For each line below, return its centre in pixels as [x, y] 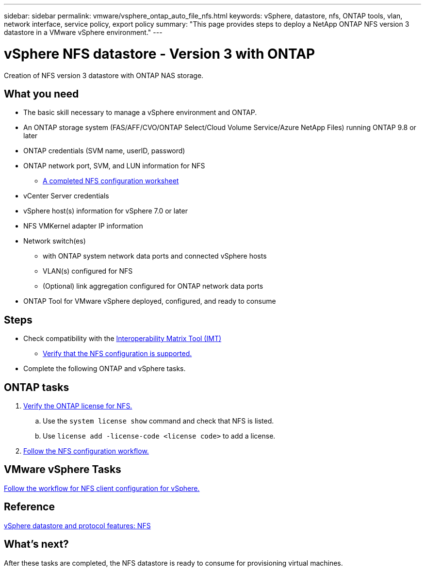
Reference [29, 507]
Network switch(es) [55, 241]
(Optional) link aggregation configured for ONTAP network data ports [153, 286]
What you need [41, 94]
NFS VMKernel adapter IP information [83, 226]
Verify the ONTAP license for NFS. [78, 406]
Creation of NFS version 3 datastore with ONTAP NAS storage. [104, 75]
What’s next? [36, 544]
